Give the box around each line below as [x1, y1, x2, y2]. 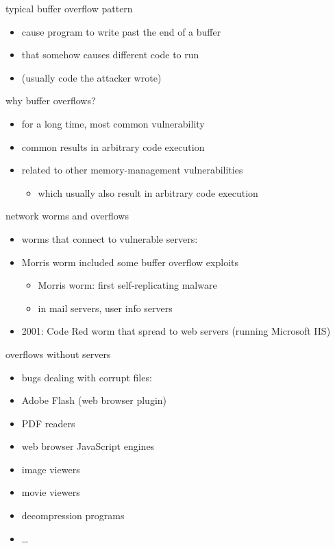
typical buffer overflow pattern [5, 1, 133, 15]
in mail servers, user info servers [38, 300, 173, 315]
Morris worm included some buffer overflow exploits [21, 254, 238, 269]
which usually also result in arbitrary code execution [38, 185, 258, 200]
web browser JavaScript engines [21, 439, 155, 453]
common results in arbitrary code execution [21, 139, 205, 154]
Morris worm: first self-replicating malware [38, 278, 217, 292]
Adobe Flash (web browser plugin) [21, 393, 167, 407]
